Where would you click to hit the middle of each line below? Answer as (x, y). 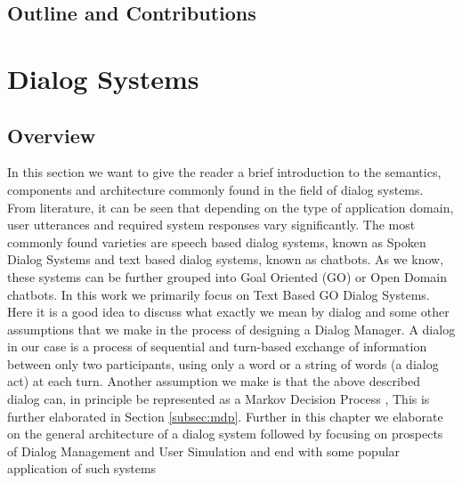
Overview (52, 135)
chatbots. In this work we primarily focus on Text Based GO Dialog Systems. (219, 294)
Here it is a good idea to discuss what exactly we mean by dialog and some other (228, 312)
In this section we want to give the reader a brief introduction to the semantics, (224, 172)
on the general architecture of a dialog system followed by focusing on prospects (225, 434)
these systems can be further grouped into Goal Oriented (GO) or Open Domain (227, 276)
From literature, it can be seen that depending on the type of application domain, (231, 207)
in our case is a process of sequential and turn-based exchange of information (217, 346)
